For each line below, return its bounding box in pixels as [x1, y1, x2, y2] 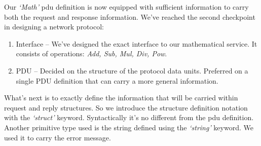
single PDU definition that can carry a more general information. [16, 75, 218, 86]
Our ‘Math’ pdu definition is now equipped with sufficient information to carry [4, 2, 249, 12]
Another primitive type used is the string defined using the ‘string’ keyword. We [4, 122, 253, 132]
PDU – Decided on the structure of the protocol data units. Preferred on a [16, 65, 248, 76]
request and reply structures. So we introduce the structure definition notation [4, 102, 248, 113]
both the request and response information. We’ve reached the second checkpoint [4, 11, 255, 22]
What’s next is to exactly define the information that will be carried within [4, 92, 238, 103]
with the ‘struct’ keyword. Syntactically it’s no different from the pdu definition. [4, 112, 254, 123]
